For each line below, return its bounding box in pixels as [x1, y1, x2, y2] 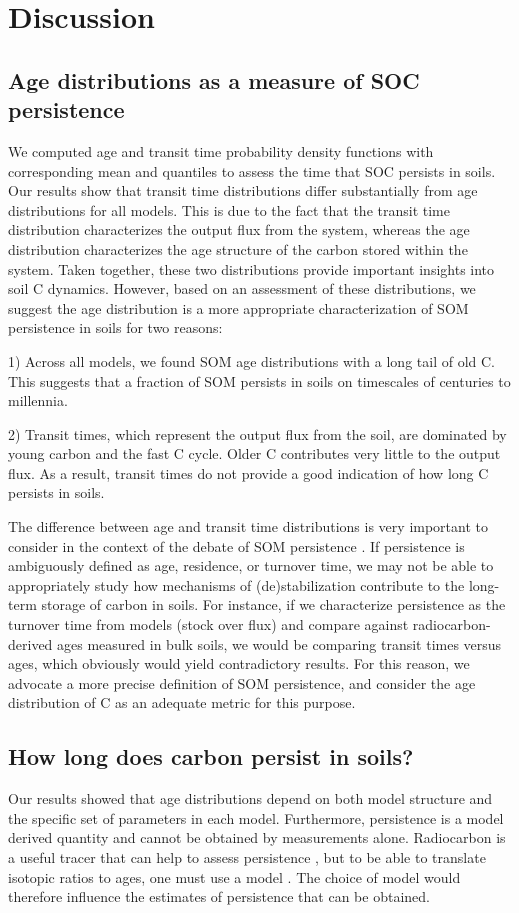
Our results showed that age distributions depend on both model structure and [8, 788, 493, 809]
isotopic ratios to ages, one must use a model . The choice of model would [8, 866, 461, 887]
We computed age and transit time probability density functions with [8, 140, 434, 161]
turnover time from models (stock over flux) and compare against [8, 614, 409, 635]
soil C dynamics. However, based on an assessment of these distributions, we [8, 278, 476, 299]
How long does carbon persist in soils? [8, 741, 414, 772]
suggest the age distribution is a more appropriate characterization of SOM [8, 297, 469, 318]
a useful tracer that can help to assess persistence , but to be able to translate [8, 846, 486, 867]
